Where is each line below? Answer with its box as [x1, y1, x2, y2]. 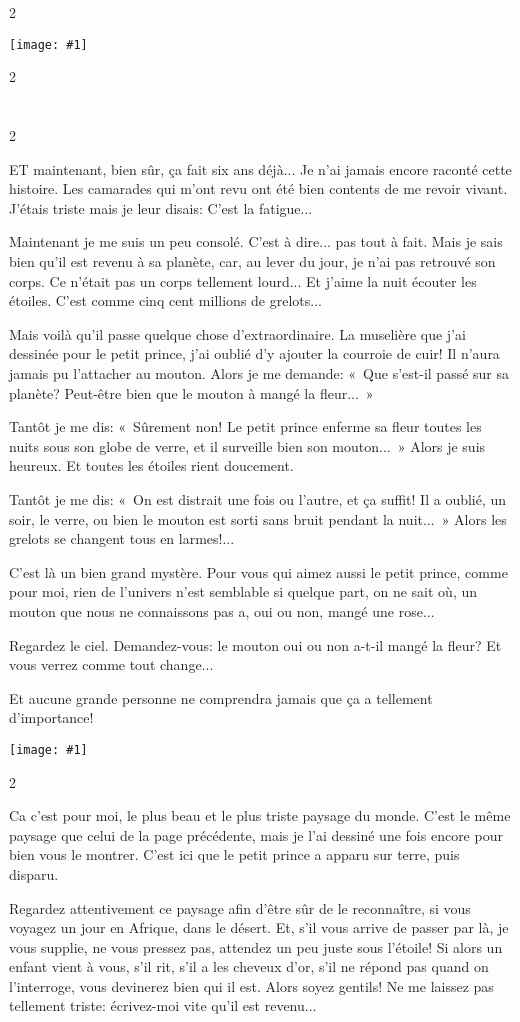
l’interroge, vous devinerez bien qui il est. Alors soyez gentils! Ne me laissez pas [9, 975, 494, 996]
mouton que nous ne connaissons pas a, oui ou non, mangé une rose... [9, 600, 435, 621]
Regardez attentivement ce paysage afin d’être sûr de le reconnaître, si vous [9, 897, 471, 918]
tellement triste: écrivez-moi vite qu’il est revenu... [9, 995, 317, 1016]
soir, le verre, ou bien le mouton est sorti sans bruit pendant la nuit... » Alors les [9, 508, 507, 529]
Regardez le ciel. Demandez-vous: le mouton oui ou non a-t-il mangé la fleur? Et [9, 634, 502, 655]
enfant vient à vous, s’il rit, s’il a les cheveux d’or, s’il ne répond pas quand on [9, 956, 489, 977]
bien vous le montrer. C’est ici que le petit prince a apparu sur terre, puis [9, 844, 460, 865]
